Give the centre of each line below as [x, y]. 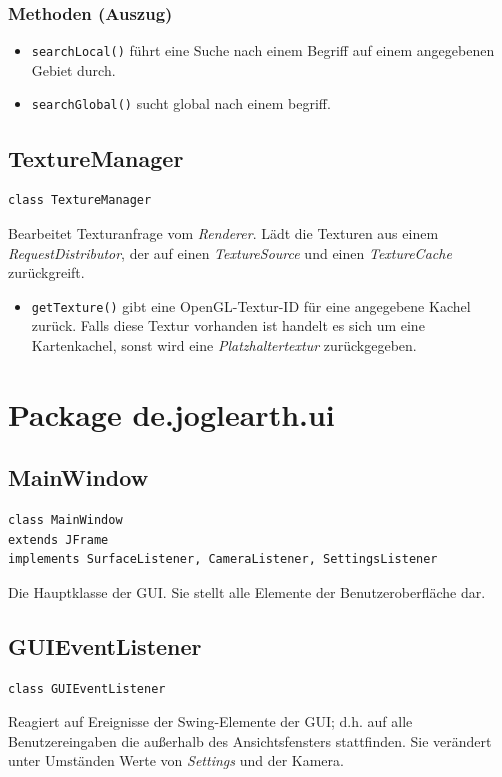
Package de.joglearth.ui [171, 413]
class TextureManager [80, 200]
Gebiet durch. [73, 69]
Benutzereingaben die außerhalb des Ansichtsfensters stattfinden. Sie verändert [250, 740]
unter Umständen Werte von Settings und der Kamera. [176, 760]
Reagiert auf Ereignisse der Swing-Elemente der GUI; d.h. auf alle [210, 721]
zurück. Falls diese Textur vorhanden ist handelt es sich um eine [228, 325]
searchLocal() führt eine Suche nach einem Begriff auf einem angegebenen [263, 50]
